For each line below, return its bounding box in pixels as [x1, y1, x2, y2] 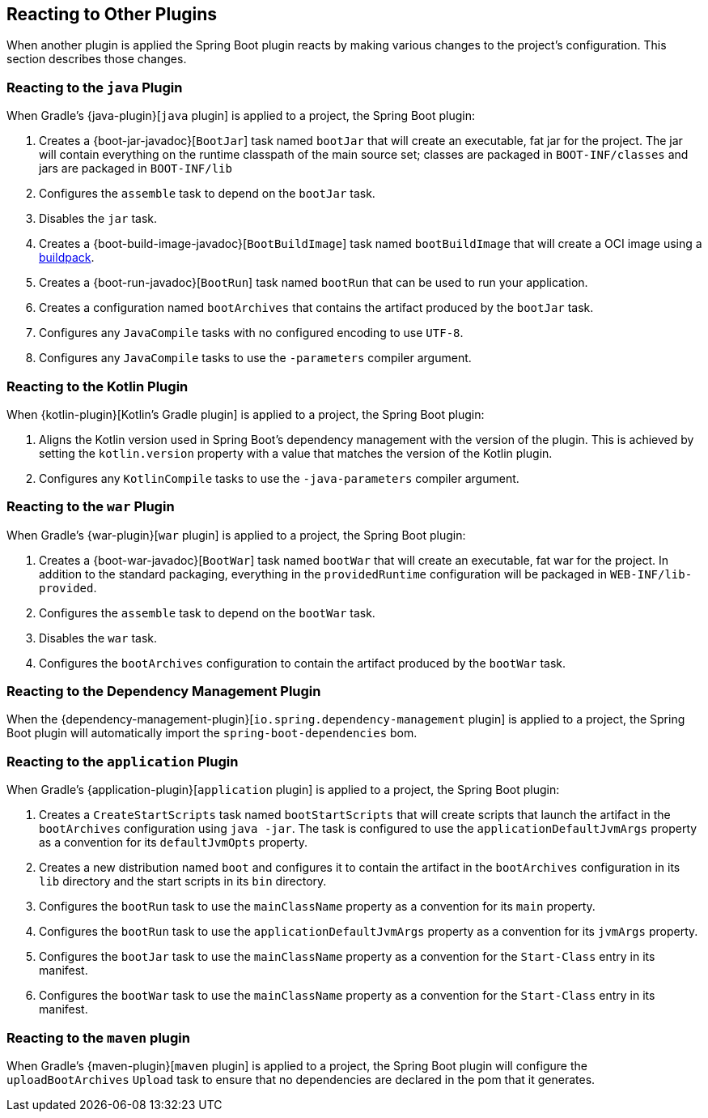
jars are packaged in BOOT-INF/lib [39, 161, 232, 176]
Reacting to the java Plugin [6, 79, 183, 96]
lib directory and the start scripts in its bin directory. [39, 874, 327, 889]
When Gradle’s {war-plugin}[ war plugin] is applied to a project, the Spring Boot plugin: [6, 527, 466, 542]
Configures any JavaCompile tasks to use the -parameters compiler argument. [39, 351, 472, 365]
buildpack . [39, 250, 95, 265]
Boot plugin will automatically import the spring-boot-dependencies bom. [6, 726, 418, 740]
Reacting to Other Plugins [6, 4, 218, 24]
